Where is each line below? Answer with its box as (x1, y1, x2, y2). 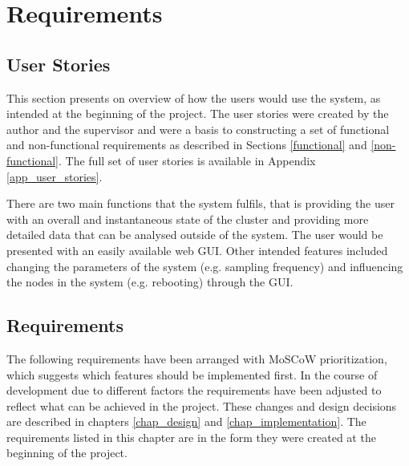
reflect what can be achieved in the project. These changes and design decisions (6, 397, 397, 414)
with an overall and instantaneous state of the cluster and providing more (6, 210, 369, 227)
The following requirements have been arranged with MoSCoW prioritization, (6, 350, 387, 367)
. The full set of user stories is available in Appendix (58, 152, 316, 168)
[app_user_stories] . (6, 168, 103, 184)
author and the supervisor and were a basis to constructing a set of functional (6, 120, 390, 137)
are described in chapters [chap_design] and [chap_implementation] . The (6, 413, 366, 430)
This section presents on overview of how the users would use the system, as (6, 89, 381, 106)
